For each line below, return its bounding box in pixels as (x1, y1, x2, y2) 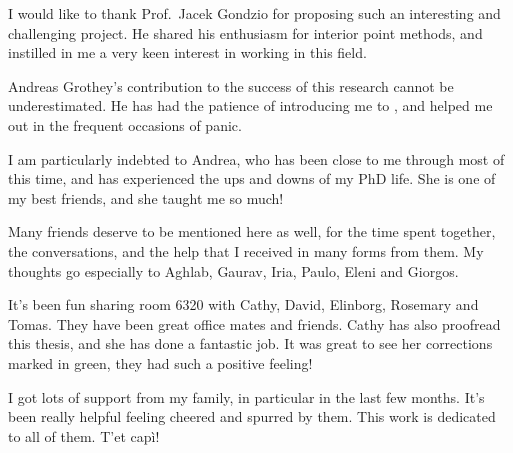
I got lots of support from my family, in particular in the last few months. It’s (8, 386, 485, 407)
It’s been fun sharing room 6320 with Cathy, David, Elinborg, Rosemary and (8, 294, 479, 315)
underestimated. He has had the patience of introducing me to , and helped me (8, 95, 493, 116)
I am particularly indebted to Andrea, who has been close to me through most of (8, 148, 505, 169)
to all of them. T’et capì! (8, 425, 160, 446)
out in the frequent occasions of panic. (8, 114, 242, 135)
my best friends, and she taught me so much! (8, 187, 284, 208)
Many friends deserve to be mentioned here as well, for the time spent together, (8, 221, 496, 242)
